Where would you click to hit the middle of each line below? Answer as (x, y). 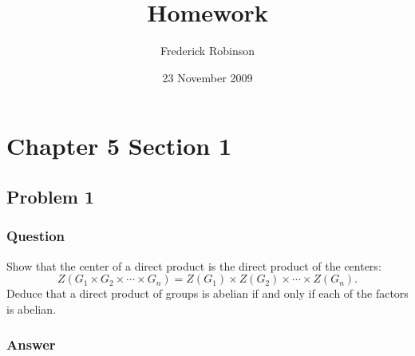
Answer (31, 344)
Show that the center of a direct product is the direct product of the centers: (194, 265)
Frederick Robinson (207, 51)
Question (36, 236)
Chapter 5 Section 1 (119, 146)
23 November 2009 (207, 77)
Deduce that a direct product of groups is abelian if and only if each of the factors (207, 293)
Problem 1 (50, 196)
